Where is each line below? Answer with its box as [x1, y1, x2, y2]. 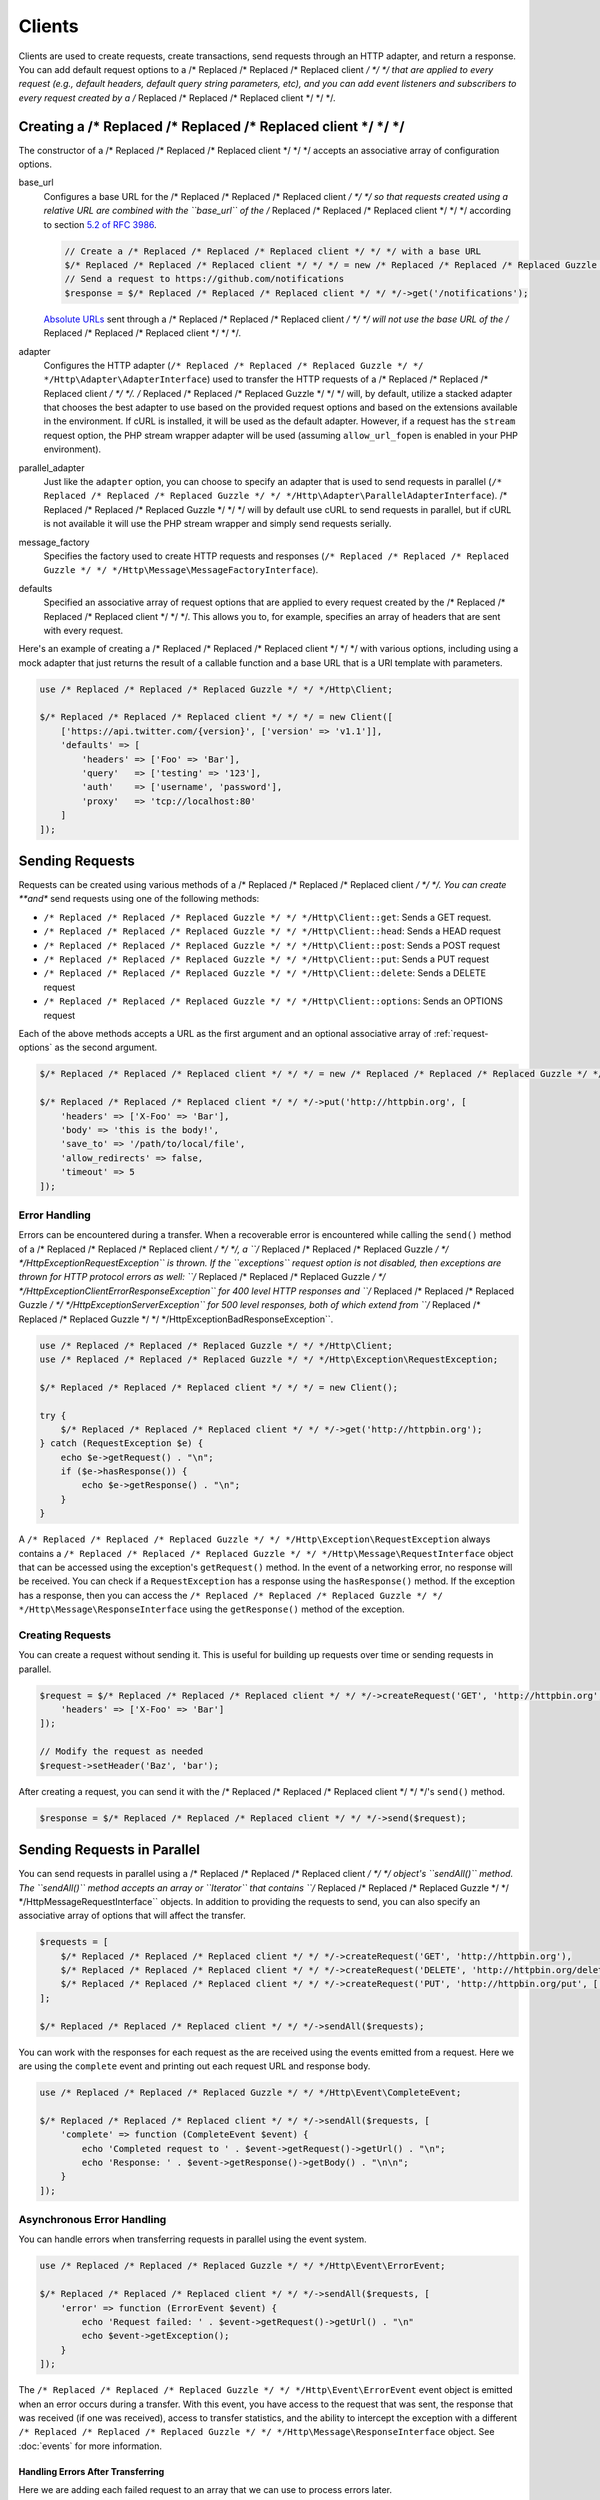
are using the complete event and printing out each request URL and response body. [18, 2060, 371, 2072]
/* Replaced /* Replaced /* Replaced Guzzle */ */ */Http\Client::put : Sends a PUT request [43, 953, 490, 965]
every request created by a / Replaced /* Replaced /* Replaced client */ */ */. [18, 91, 336, 104]
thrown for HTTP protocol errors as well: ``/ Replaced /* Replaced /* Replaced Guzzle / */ [18, 1271, 386, 1283]
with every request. [43, 624, 124, 636]
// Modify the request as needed [39, 1746, 204, 1757]
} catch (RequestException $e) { [39, 1438, 204, 1449]
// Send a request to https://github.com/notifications [64, 273, 345, 285]
